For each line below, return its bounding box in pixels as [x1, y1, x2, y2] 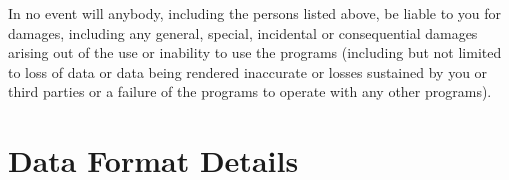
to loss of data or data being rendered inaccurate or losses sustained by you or [8, 61, 488, 82]
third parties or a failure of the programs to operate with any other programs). [8, 81, 492, 102]
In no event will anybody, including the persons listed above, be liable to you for [8, 3, 502, 23]
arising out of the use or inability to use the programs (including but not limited [8, 42, 502, 63]
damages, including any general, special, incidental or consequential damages [8, 22, 478, 43]
